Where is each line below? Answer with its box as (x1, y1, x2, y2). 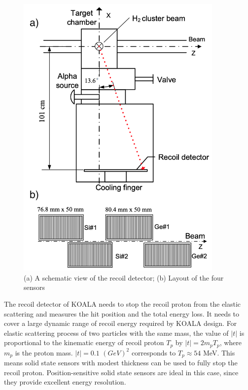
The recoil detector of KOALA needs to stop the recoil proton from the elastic (4, 298, 241, 309)
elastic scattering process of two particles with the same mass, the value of (4, 327, 229, 338)
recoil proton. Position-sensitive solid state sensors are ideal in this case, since (4, 367, 239, 377)
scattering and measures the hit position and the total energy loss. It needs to (4, 308, 240, 319)
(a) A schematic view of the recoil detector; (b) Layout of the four (24, 272, 224, 283)
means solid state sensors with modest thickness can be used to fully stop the (4, 357, 238, 368)
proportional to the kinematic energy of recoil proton (4, 337, 164, 348)
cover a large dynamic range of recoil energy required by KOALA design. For (4, 318, 237, 328)
